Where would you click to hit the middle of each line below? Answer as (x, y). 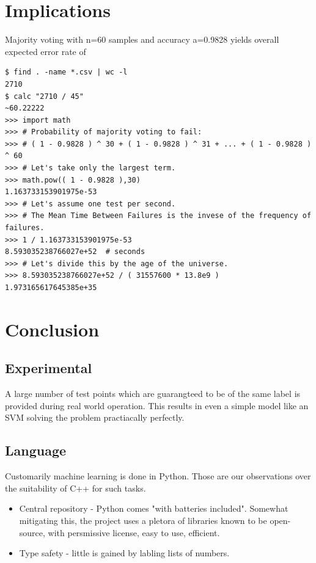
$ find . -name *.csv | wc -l (66, 72)
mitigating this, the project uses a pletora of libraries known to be (143, 520)
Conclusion (52, 329)
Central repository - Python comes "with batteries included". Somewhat (154, 508)
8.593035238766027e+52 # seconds (75, 252)
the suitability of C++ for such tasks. (75, 488)
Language (36, 450)
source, (32, 532)
